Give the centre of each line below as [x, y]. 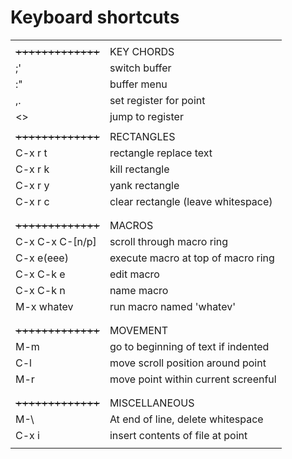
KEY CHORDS [142, 51]
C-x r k [32, 169]
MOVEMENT [139, 330]
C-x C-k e [40, 274]
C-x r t [31, 153]
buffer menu [138, 84]
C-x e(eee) [42, 258]
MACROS [131, 225]
